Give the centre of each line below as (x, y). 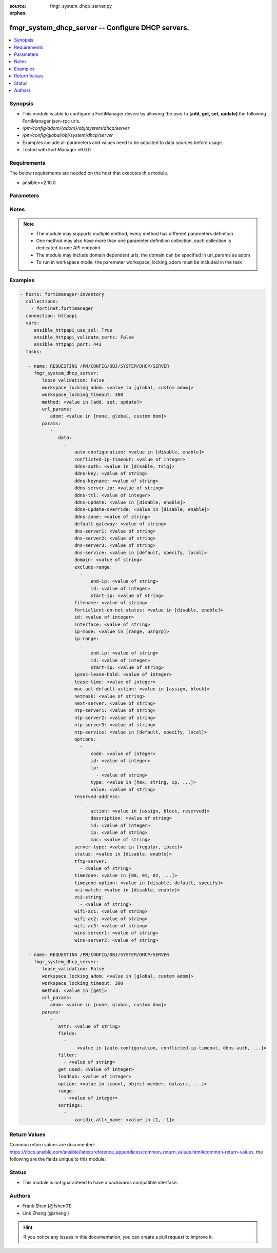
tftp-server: (91, 861)
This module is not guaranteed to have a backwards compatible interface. (100, 1183)
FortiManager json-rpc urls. (51, 121)
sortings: (71, 1105)
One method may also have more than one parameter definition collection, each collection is (134, 241)
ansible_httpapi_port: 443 (68, 344)
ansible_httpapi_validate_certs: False (84, 337)
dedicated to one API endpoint (68, 248)
